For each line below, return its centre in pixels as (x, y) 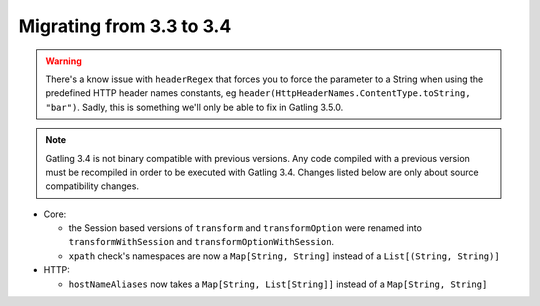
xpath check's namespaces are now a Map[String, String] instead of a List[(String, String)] (284, 256)
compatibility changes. (92, 186)
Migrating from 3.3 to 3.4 (125, 26)
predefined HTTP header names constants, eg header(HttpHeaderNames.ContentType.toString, (258, 93)
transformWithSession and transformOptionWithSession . (201, 242)
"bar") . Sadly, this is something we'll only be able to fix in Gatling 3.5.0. (194, 107)
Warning (63, 61)
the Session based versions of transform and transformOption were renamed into (245, 228)
